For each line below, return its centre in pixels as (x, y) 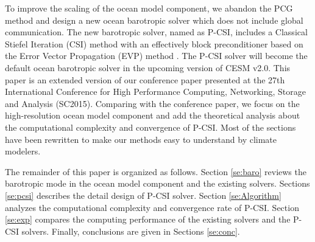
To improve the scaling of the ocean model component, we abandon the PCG (149, 8)
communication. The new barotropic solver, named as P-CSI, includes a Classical (156, 32)
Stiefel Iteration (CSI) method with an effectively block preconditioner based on (154, 43)
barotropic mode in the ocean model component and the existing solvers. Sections (157, 183)
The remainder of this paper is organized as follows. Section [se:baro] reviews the (156, 171)
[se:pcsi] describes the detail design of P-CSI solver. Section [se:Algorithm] (143, 195)
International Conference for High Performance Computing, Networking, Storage (156, 92)
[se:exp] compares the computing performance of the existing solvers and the (148, 219)
